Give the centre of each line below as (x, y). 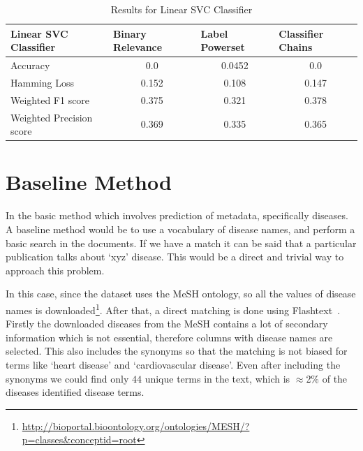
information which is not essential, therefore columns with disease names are (169, 337)
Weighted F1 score (50, 99)
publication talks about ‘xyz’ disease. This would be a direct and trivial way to (175, 257)
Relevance (138, 47)
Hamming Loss (42, 82)
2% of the (327, 378)
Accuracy (30, 65)
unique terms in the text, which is (217, 378)
